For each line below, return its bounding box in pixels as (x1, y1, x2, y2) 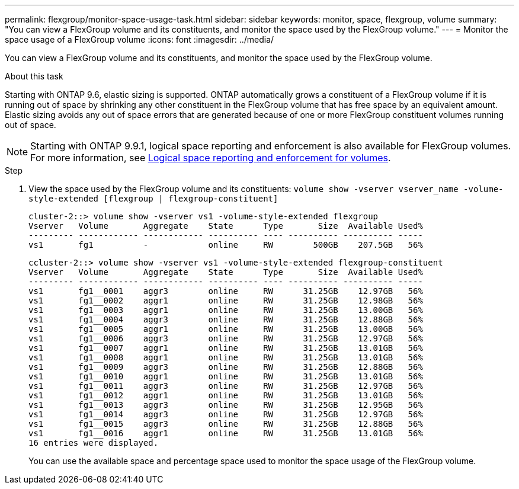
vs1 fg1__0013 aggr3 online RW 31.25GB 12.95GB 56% (28, 400, 423, 410)
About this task (5, 71, 63, 81)
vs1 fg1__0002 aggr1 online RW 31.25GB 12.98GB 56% (28, 296, 423, 305)
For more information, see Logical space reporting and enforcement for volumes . (30, 152, 391, 164)
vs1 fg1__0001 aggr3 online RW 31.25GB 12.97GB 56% (28, 286, 423, 296)
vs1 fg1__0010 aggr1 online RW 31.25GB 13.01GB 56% (28, 372, 423, 381)
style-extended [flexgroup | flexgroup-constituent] (28, 194, 278, 203)
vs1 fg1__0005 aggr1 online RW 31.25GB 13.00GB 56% (28, 324, 423, 334)
